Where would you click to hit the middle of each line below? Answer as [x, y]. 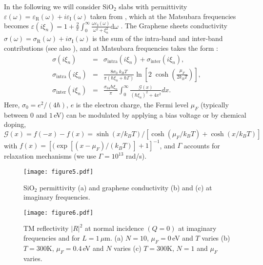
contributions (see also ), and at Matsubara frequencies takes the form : [111, 48]
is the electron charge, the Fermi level [132, 104]
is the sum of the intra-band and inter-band [158, 38]
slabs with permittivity [153, 6]
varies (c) [128, 248]
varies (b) [216, 237]
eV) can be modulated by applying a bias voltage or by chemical [150, 114]
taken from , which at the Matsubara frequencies [163, 16]
